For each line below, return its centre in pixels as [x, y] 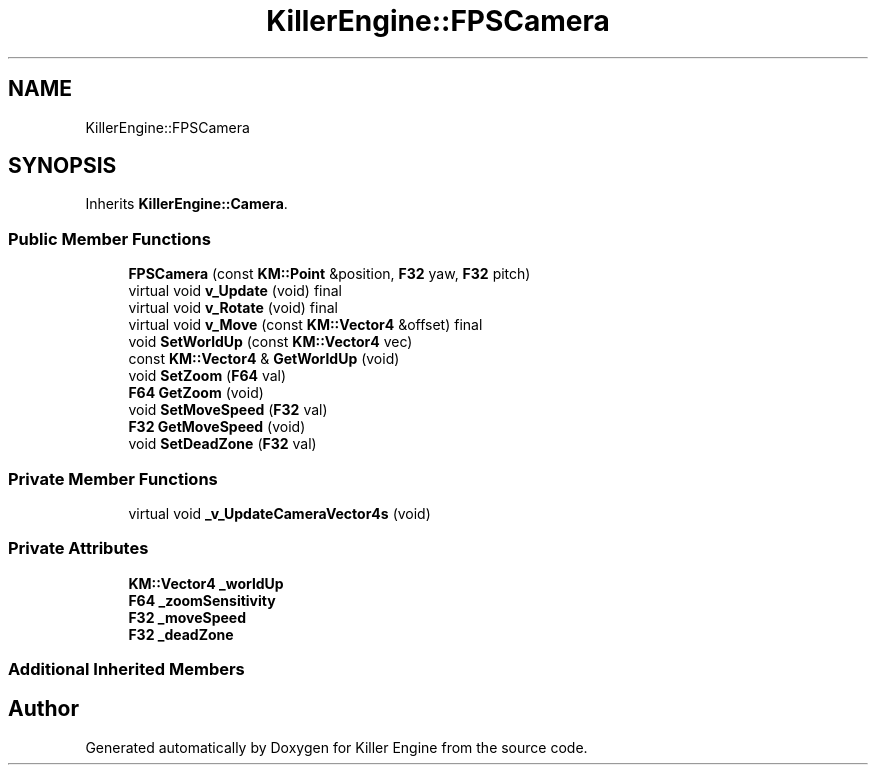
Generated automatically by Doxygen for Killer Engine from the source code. [336, 747]
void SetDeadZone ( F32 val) [222, 444]
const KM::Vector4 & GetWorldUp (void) [264, 359]
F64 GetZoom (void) [196, 393]
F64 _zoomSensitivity [202, 600]
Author [43, 709]
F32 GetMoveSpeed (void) [217, 427]
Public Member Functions [109, 238]
